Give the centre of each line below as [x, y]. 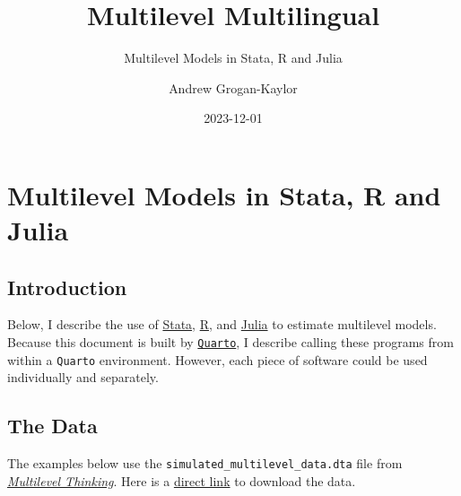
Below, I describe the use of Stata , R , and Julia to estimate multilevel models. [222, 324]
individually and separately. [83, 377]
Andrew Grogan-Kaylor [233, 87]
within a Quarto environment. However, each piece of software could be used [217, 359]
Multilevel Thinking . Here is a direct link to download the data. [182, 480]
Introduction [67, 287]
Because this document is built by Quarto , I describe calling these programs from [230, 342]
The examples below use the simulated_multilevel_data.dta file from [205, 463]
